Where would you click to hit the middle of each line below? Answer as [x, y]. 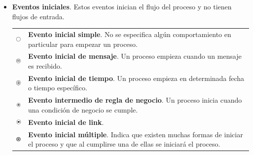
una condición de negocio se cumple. [83, 109]
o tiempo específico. [58, 88]
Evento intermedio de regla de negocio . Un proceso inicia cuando [135, 100]
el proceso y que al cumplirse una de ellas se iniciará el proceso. [124, 144]
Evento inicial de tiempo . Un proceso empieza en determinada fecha [136, 78]
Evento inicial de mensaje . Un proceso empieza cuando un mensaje [135, 56]
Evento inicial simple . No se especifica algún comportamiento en [130, 34]
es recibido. [45, 65]
